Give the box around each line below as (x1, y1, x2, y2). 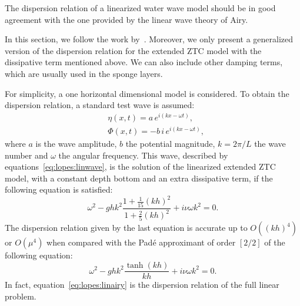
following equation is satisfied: (5, 183, 113, 196)
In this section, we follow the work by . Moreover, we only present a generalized (5, 33, 293, 45)
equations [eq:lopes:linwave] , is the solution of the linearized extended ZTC (5, 160, 276, 173)
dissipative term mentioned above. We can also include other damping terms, (5, 56, 283, 68)
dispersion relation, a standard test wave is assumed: (5, 99, 195, 111)
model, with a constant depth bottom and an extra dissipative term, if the (5, 172, 273, 184)
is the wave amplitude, (35, 137, 117, 149)
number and (5, 149, 48, 161)
